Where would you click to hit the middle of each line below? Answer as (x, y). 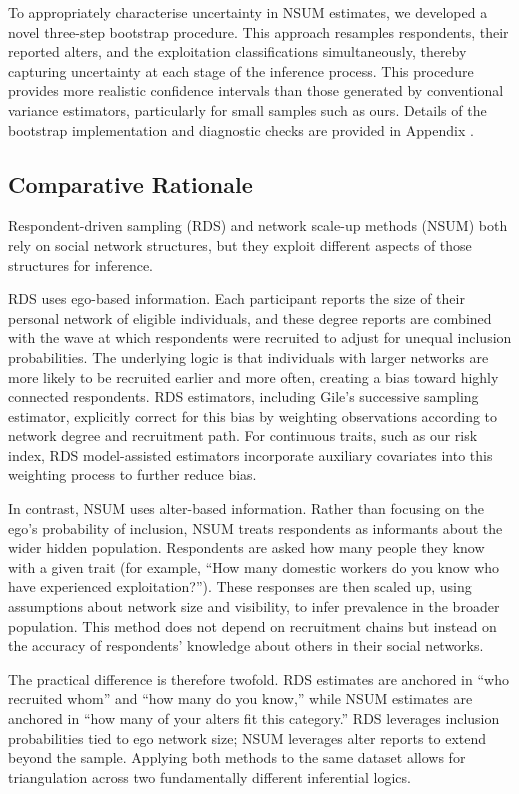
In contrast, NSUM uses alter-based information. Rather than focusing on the (246, 508)
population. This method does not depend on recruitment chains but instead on (252, 625)
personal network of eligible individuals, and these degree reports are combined (250, 317)
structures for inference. (80, 264)
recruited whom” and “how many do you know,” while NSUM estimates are (240, 698)
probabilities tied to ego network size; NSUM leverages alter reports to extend (247, 737)
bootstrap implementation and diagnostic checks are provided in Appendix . (241, 129)
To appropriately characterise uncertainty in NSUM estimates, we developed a (248, 12)
